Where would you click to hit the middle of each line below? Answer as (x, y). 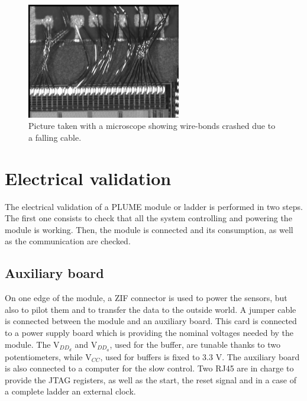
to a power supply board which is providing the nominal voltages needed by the (149, 333)
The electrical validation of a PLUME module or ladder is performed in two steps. (154, 206)
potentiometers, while (44, 356)
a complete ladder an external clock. (70, 391)
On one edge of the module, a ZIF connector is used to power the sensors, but (146, 298)
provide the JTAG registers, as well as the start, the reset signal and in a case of (151, 379)
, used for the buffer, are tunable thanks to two (195, 344)
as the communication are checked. (68, 241)
